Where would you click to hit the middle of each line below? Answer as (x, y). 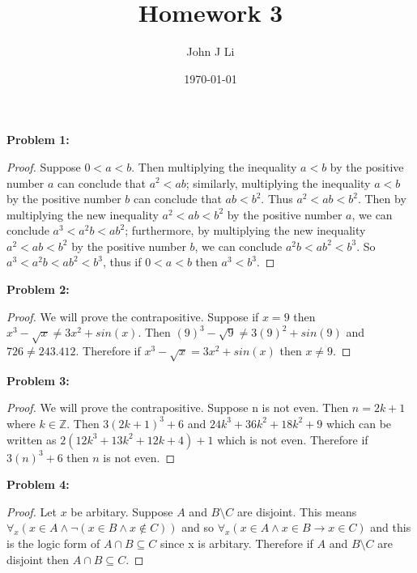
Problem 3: (38, 380)
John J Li (211, 51)
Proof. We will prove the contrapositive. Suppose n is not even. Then (178, 407)
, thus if (122, 262)
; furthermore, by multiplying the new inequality (245, 230)
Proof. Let (32, 511)
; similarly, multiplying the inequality (278, 183)
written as (32, 439)
